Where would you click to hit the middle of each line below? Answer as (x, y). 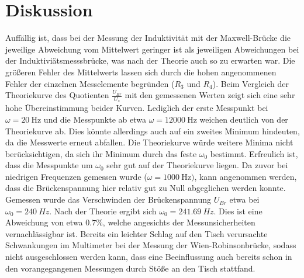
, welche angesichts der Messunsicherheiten (179, 222)
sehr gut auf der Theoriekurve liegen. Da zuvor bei (197, 165)
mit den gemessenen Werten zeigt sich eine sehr (210, 95)
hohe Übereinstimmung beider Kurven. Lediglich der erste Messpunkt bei (137, 108)
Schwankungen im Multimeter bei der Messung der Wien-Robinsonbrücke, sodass (151, 245)
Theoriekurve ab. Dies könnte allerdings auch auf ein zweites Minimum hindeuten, (153, 131)
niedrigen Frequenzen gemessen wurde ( (76, 176)
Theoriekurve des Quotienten (57, 95)
